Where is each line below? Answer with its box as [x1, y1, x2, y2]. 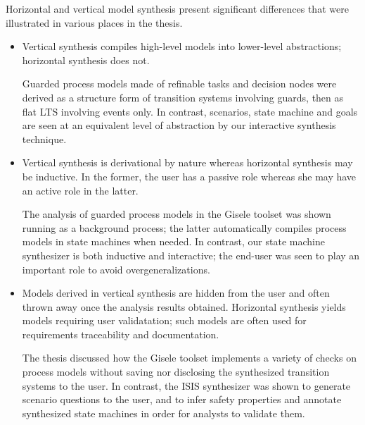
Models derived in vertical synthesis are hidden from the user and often [22, 285, 330, 300]
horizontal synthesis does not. [22, 52, 150, 67]
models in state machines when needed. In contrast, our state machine [22, 234, 325, 249]
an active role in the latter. [22, 183, 139, 197]
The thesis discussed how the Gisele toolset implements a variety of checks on [22, 350, 357, 365]
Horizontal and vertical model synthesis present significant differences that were [6, 1, 349, 16]
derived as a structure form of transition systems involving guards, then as [22, 90, 344, 104]
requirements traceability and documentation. [22, 326, 219, 341]
